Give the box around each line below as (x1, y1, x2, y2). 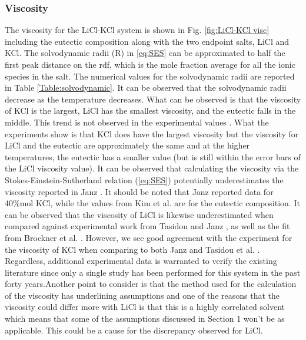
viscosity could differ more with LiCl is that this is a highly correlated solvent (5, 301, 285, 313)
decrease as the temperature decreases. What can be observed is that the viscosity (5, 93, 301, 105)
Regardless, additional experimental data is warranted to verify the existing (5, 255, 277, 267)
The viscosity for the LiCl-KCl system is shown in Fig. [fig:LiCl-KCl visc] (5, 24, 270, 36)
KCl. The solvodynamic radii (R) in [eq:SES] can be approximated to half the (5, 47, 285, 59)
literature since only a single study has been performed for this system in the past (5, 266, 301, 278)
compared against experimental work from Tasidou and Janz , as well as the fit (5, 220, 290, 232)
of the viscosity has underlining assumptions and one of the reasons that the (5, 289, 280, 301)
